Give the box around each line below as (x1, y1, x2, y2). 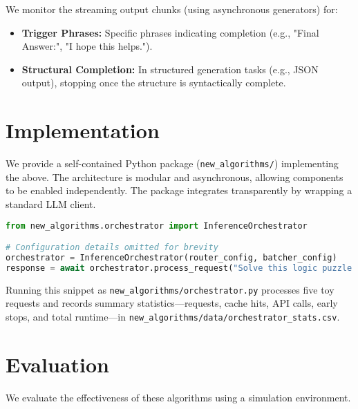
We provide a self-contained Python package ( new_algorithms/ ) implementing (6, 156, 339, 171)
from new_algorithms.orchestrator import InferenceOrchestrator (6, 220, 308, 231)
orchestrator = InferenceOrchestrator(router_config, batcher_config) (6, 252, 337, 263)
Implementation (6, 116, 160, 144)
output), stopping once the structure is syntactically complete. (21, 75, 286, 90)
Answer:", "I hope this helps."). (21, 39, 153, 53)
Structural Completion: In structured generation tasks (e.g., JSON (21, 61, 319, 76)
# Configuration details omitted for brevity (6, 242, 218, 253)
